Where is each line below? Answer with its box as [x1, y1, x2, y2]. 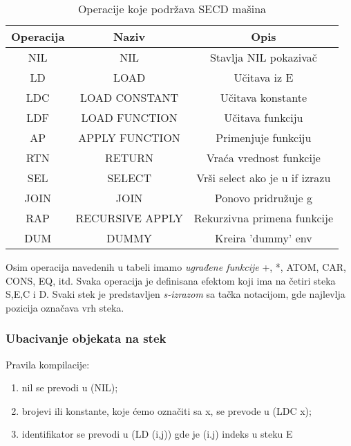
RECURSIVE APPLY [75, 210, 183, 226]
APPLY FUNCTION [78, 130, 180, 145]
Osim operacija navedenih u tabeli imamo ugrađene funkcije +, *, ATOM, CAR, [6, 260, 346, 274]
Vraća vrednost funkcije [206, 150, 321, 166]
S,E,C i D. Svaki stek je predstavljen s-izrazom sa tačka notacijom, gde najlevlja [6, 287, 345, 301]
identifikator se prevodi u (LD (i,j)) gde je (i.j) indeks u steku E [21, 427, 293, 441]
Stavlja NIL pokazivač [209, 49, 317, 65]
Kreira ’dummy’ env [215, 230, 312, 246]
